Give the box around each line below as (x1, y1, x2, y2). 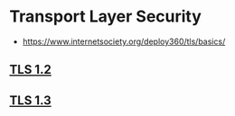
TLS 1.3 (9, 93, 52, 108)
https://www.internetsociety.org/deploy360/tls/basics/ (22, 36, 226, 47)
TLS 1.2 (9, 62, 52, 77)
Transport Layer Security (9, 6, 202, 27)
